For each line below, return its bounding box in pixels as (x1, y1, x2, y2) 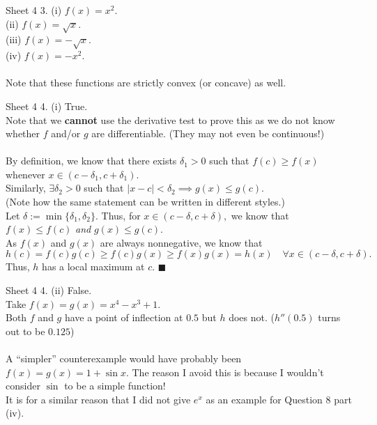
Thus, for (101, 208, 141, 222)
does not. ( (229, 310, 275, 325)
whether (6, 126, 40, 141)
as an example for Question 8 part (206, 392, 352, 406)
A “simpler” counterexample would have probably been (6, 351, 242, 365)
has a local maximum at (42, 259, 145, 274)
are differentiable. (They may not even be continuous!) (91, 126, 325, 141)
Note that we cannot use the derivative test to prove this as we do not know (6, 112, 335, 127)
